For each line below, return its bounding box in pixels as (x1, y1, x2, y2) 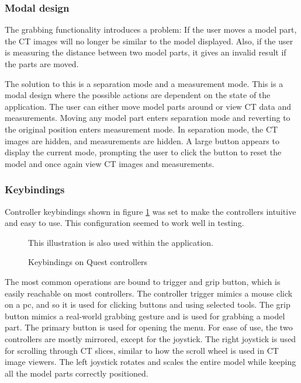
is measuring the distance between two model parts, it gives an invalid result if (5, 46, 286, 58)
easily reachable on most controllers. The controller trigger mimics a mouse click (5, 287, 293, 299)
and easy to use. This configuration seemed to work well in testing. (5, 217, 244, 229)
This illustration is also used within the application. (28, 236, 214, 248)
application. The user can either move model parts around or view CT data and (5, 100, 291, 112)
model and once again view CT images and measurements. (5, 157, 214, 169)
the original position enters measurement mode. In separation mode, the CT (5, 123, 278, 135)
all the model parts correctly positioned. (5, 367, 148, 379)
